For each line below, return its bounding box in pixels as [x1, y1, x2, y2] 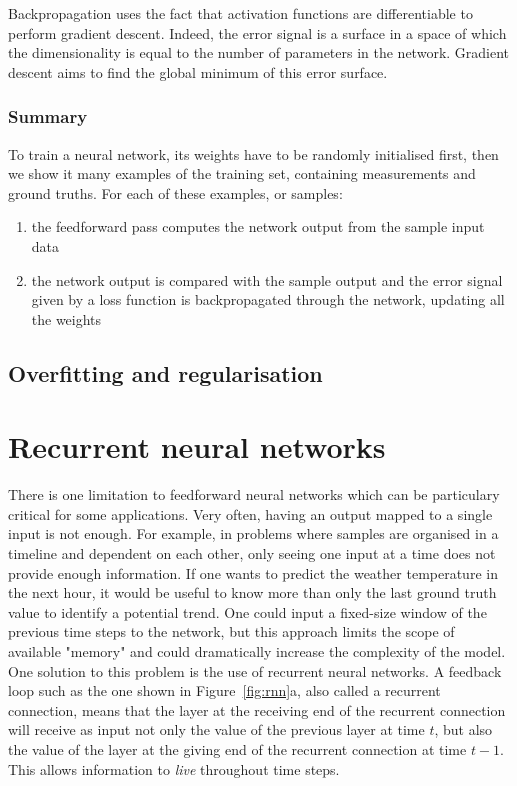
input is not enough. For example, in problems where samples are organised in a [8, 523, 499, 544]
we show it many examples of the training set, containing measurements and [8, 163, 476, 184]
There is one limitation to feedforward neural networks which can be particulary [8, 484, 500, 505]
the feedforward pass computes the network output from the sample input [31, 216, 485, 237]
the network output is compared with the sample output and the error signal [31, 269, 503, 290]
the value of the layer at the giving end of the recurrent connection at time [8, 738, 467, 759]
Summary [8, 104, 88, 129]
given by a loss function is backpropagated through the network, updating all [31, 289, 505, 310]
